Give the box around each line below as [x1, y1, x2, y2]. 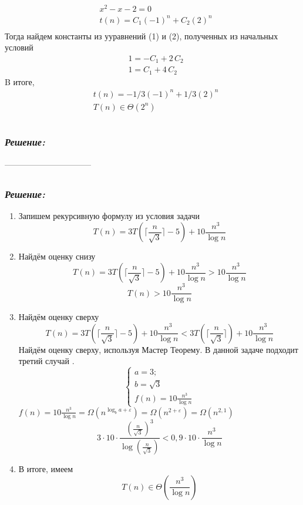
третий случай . [18, 355, 75, 367]
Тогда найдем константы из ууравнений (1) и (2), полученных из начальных [5, 29, 278, 42]
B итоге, [5, 75, 35, 87]
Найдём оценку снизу [18, 250, 96, 262]
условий [5, 41, 33, 53]
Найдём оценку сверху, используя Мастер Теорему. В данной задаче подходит [18, 343, 298, 355]
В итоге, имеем [18, 463, 73, 475]
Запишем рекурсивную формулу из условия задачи [18, 209, 200, 221]
